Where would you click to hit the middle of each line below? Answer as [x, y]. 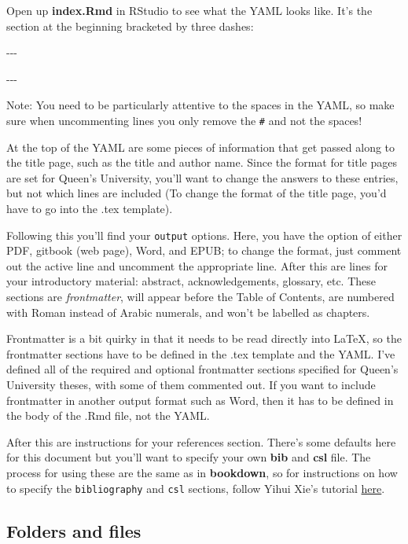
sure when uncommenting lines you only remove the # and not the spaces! [184, 120]
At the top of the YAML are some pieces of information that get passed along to [201, 147]
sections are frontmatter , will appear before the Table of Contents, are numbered [200, 297]
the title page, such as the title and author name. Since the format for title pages [202, 162]
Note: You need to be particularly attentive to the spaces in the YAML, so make [200, 105]
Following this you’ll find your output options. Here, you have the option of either [204, 235]
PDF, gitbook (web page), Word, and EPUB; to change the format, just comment [204, 250]
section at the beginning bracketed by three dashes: [130, 26]
